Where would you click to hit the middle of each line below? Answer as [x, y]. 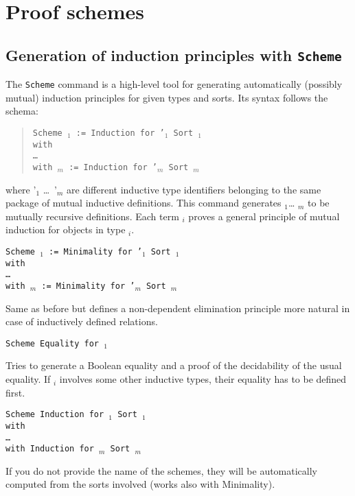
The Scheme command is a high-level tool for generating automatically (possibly [174, 84]
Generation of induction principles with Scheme [174, 55]
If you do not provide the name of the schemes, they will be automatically [162, 470]
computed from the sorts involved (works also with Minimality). [140, 484]
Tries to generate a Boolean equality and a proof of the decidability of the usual [174, 365]
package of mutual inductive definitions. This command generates [144, 203]
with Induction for [50, 449]
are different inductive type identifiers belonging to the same [194, 189]
